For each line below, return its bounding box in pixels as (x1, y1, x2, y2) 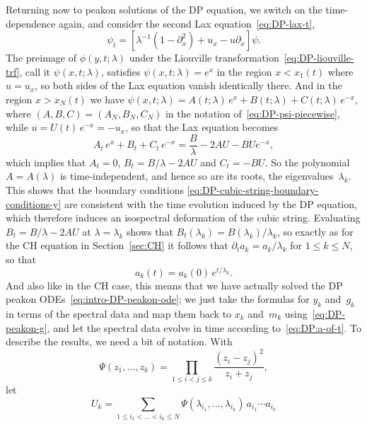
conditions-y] (6, 196, 62, 211)
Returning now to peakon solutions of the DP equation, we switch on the (6, 2, 322, 16)
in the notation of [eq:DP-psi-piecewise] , (165, 105, 340, 120)
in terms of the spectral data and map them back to (6, 306, 232, 321)
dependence (6, 16, 56, 30)
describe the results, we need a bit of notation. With (6, 334, 233, 349)
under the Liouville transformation (129, 50, 279, 65)
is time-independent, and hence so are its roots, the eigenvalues (59, 168, 334, 183)
